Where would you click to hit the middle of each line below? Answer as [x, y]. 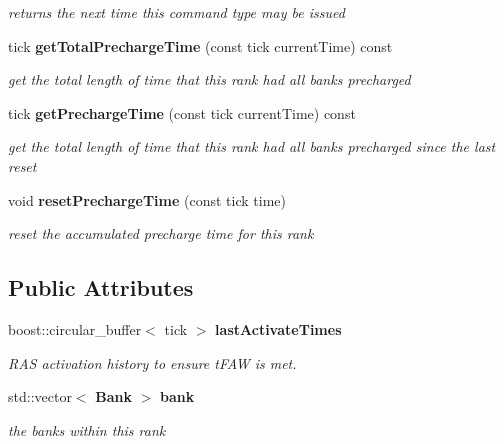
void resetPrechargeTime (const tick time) [147, 199]
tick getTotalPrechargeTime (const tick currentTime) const [200, 45]
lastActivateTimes [278, 328]
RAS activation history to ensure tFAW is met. [152, 362]
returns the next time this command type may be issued [176, 12]
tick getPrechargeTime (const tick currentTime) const [182, 112]
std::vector [40, 396]
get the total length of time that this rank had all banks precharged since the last [252, 146]
